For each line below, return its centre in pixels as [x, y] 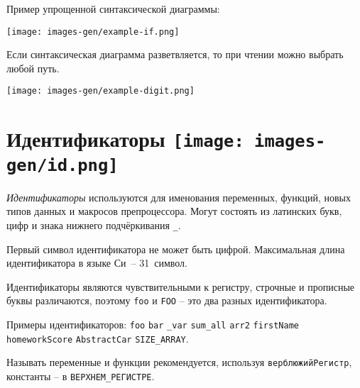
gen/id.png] [62, 165]
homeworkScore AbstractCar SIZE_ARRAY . [98, 338]
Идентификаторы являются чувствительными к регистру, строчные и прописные [181, 286]
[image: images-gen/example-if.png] [93, 32]
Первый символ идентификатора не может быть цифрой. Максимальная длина [176, 249]
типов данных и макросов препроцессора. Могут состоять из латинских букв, [174, 211]
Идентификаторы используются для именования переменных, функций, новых [179, 197]
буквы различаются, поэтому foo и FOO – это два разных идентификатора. [167, 300]
